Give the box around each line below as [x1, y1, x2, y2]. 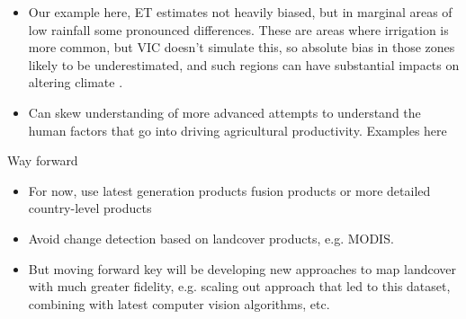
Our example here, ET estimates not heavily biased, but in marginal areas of [28, 3, 453, 21]
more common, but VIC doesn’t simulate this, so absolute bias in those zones [28, 38, 455, 57]
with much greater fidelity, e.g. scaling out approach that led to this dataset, [28, 277, 451, 296]
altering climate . [28, 73, 123, 92]
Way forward [7, 151, 78, 170]
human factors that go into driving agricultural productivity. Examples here [28, 120, 447, 139]
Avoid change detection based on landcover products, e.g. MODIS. [28, 228, 394, 247]
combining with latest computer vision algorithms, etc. [28, 294, 330, 313]
